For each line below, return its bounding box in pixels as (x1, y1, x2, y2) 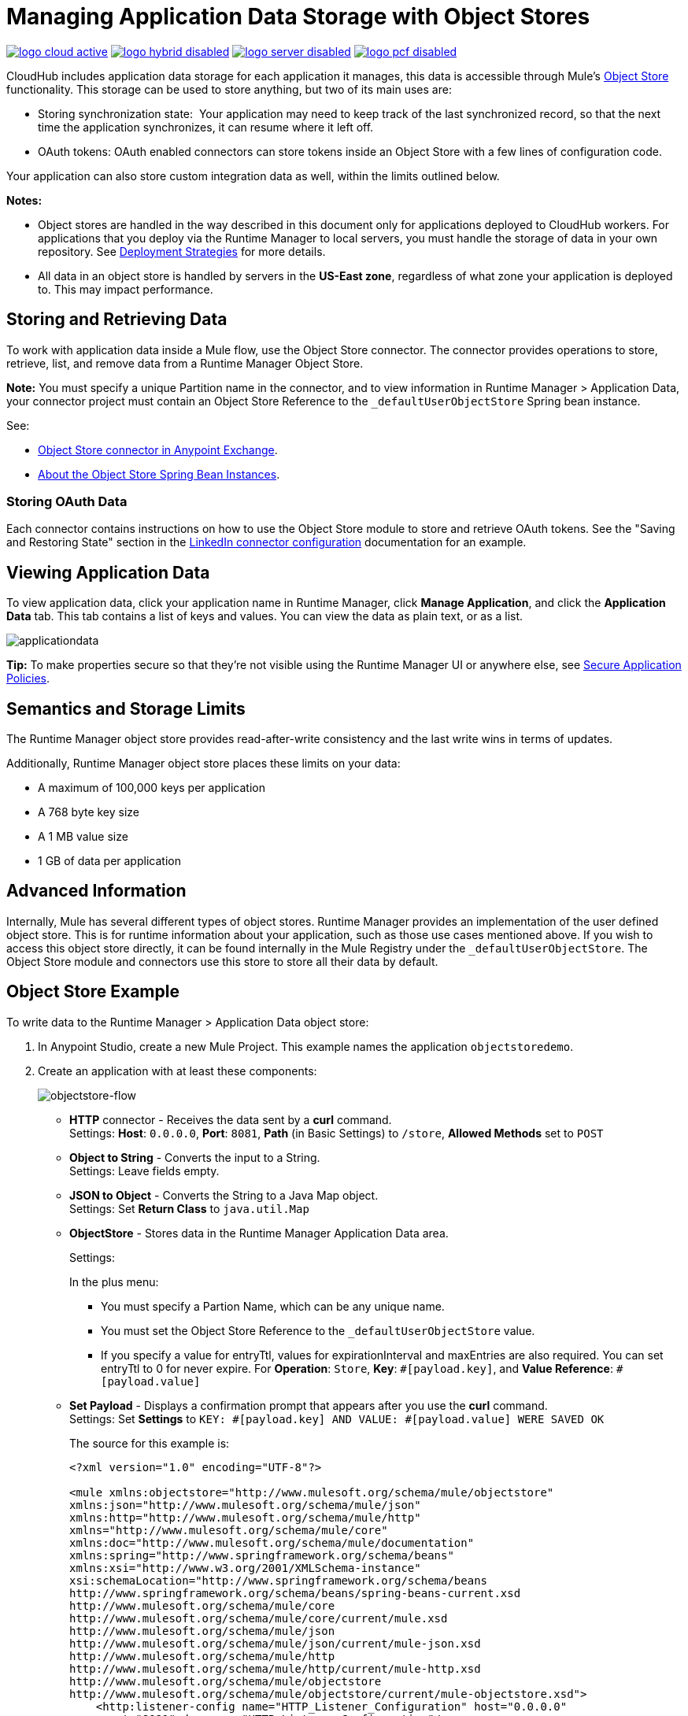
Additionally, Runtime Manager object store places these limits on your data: (6, 756, 401, 771)
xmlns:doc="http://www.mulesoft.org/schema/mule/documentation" (69, 1536, 475, 1549)
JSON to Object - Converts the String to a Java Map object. (69, 1188, 379, 1202)
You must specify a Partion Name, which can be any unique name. (101, 1299, 445, 1313)
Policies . (6, 671, 50, 686)
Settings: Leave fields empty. (69, 1163, 220, 1178)
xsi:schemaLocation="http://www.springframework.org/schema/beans (69, 1574, 488, 1587)
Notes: (6, 193, 43, 207)
